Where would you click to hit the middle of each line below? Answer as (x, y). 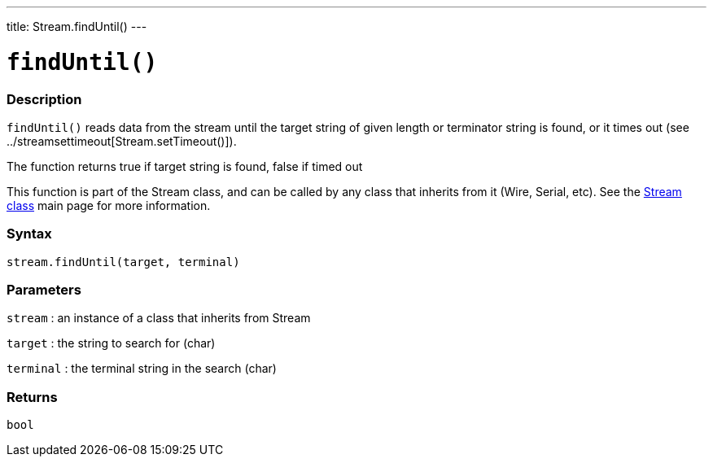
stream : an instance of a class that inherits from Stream (159, 318)
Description (44, 99)
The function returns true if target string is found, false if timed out (185, 166)
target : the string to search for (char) (111, 343)
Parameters (44, 290)
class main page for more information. (109, 205)
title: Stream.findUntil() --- (77, 26)
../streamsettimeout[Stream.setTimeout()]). (122, 141)
